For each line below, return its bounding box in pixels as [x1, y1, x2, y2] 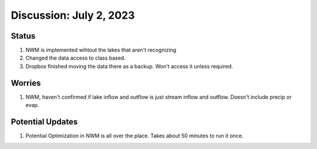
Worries [11, 78, 41, 88]
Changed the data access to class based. [25, 54, 126, 61]
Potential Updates [11, 117, 78, 127]
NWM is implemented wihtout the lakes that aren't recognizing [25, 47, 177, 54]
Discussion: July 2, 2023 [11, 9, 135, 22]
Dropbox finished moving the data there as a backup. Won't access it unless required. [25, 63, 233, 70]
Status [11, 31, 36, 41]
